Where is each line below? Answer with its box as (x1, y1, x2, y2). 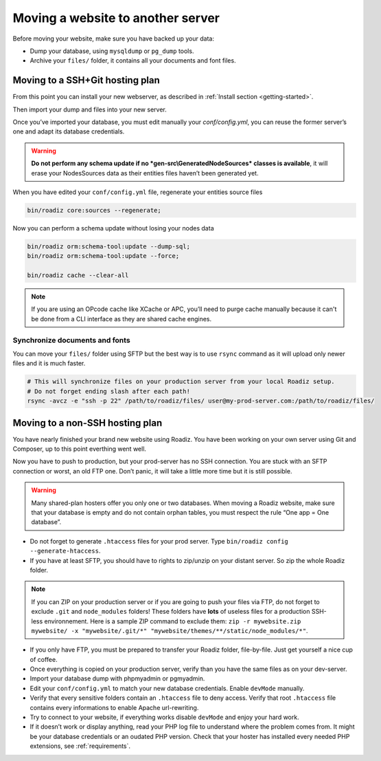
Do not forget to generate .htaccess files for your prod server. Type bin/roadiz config (30, 537, 288, 545)
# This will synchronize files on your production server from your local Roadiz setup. (27, 378, 336, 385)
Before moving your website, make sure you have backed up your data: (12, 34, 214, 43)
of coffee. (30, 655, 58, 663)
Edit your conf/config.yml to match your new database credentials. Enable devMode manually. (30, 684, 305, 692)
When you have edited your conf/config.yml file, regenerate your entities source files (12, 188, 263, 196)
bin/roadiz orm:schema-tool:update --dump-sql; (27, 242, 190, 250)
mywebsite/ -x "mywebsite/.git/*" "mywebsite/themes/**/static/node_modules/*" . (31, 626, 308, 634)
